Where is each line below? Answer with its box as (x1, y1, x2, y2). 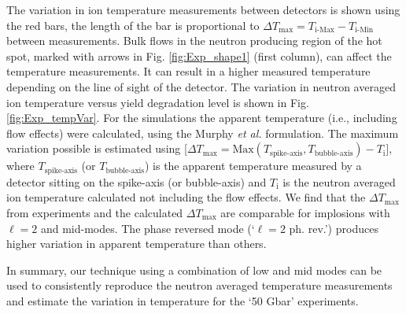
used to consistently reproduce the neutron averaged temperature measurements (6, 277, 393, 294)
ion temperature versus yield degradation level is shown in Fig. (6, 94, 309, 110)
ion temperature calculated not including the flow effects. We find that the (6, 189, 366, 205)
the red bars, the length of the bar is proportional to (6, 17, 260, 33)
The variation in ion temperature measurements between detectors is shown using (6, 2, 400, 17)
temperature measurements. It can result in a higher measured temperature (6, 63, 371, 79)
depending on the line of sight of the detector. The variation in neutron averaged (6, 78, 396, 94)
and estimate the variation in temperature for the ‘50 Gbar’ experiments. (6, 292, 359, 308)
